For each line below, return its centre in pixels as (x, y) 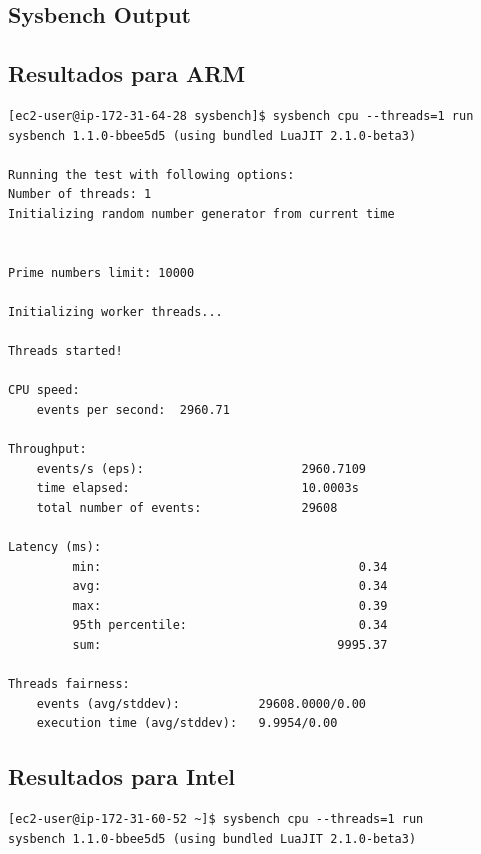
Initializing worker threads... (115, 311)
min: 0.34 (230, 566)
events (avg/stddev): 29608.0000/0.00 (201, 703)
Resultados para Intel (121, 776)
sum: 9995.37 (230, 645)
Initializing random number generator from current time (201, 213)
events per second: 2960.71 (133, 409)
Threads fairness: (69, 684)
